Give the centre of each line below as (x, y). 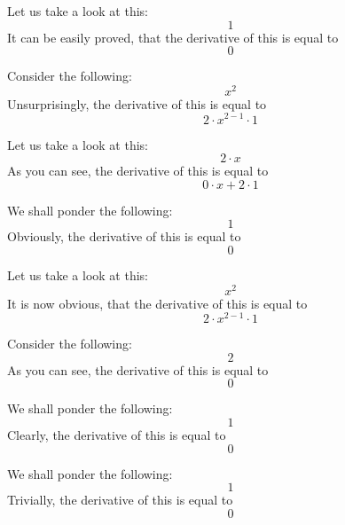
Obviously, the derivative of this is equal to (124, 236)
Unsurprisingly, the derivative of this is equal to (137, 103)
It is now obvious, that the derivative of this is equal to (157, 303)
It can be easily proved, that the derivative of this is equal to (173, 37)
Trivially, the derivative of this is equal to (120, 500)
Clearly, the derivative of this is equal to (117, 435)
